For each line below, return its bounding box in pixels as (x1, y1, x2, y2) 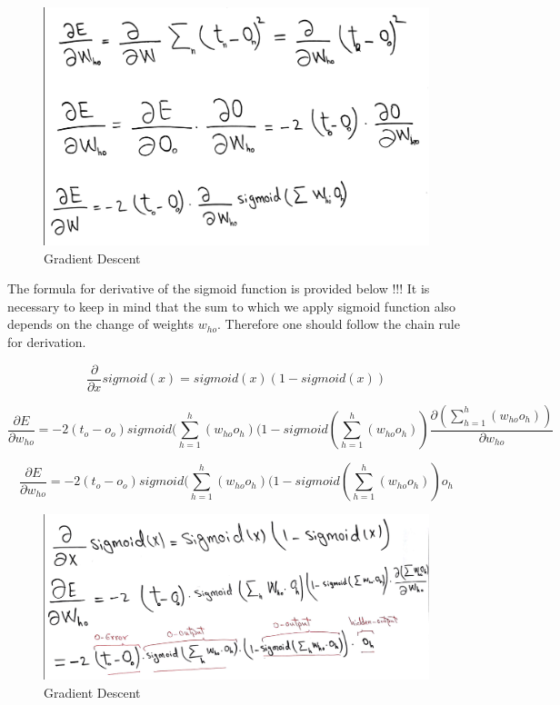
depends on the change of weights (7, 314, 195, 333)
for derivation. (7, 333, 86, 352)
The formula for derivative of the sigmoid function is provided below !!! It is (7, 279, 430, 298)
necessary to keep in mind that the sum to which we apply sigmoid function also (7, 296, 456, 315)
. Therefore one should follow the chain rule (216, 314, 460, 333)
